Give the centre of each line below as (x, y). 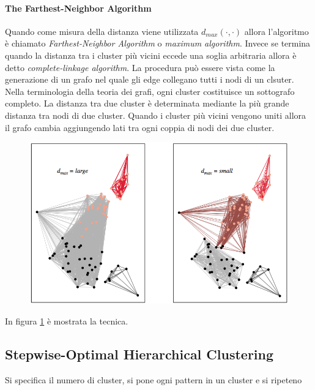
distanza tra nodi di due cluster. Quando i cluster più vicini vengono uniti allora (156, 115)
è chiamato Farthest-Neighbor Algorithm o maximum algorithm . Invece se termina (158, 43)
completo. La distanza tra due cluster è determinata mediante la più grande (147, 103)
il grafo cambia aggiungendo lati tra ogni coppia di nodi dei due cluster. (140, 127)
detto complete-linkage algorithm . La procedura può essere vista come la (140, 67)
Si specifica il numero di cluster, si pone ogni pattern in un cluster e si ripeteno (154, 379)
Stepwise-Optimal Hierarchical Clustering (139, 354)
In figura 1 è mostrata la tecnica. (67, 321)
